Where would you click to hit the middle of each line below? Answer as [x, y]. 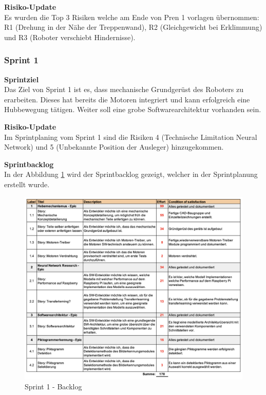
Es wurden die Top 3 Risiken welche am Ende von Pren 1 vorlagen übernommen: [132, 17]
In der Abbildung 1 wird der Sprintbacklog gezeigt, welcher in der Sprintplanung [131, 174]
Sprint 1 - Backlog [53, 387]
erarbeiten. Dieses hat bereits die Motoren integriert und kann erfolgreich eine [127, 99]
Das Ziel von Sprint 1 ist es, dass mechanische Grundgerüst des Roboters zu [124, 89]
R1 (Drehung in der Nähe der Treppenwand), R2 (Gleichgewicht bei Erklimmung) [133, 27]
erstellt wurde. [27, 184]
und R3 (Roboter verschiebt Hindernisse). [70, 37]
